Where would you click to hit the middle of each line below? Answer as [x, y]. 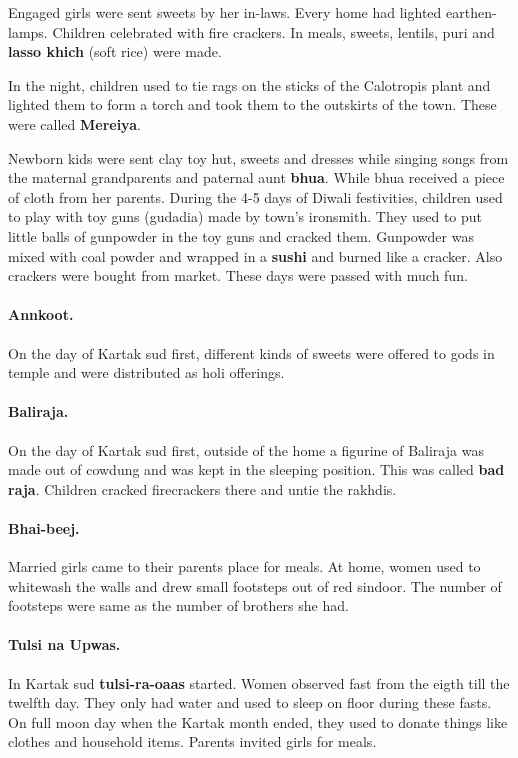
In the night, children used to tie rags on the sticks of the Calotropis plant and [249, 84]
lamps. [28, 31]
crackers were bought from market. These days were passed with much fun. [238, 275]
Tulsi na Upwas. [64, 644]
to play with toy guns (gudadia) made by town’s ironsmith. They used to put [245, 216]
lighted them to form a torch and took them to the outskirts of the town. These [252, 104]
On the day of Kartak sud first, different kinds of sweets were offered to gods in [251, 352]
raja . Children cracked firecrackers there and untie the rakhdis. [202, 488]
